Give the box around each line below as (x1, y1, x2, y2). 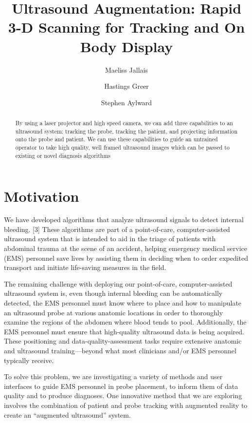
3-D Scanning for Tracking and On (8, 17, 245, 37)
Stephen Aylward (101, 97, 152, 107)
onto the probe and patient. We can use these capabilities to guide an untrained (15, 135, 218, 143)
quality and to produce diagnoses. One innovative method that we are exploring (4, 390, 242, 401)
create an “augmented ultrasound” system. (4, 409, 131, 420)
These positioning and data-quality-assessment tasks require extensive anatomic (4, 336, 242, 346)
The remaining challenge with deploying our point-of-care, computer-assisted (4, 278, 233, 288)
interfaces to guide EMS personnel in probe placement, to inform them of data (4, 381, 238, 391)
